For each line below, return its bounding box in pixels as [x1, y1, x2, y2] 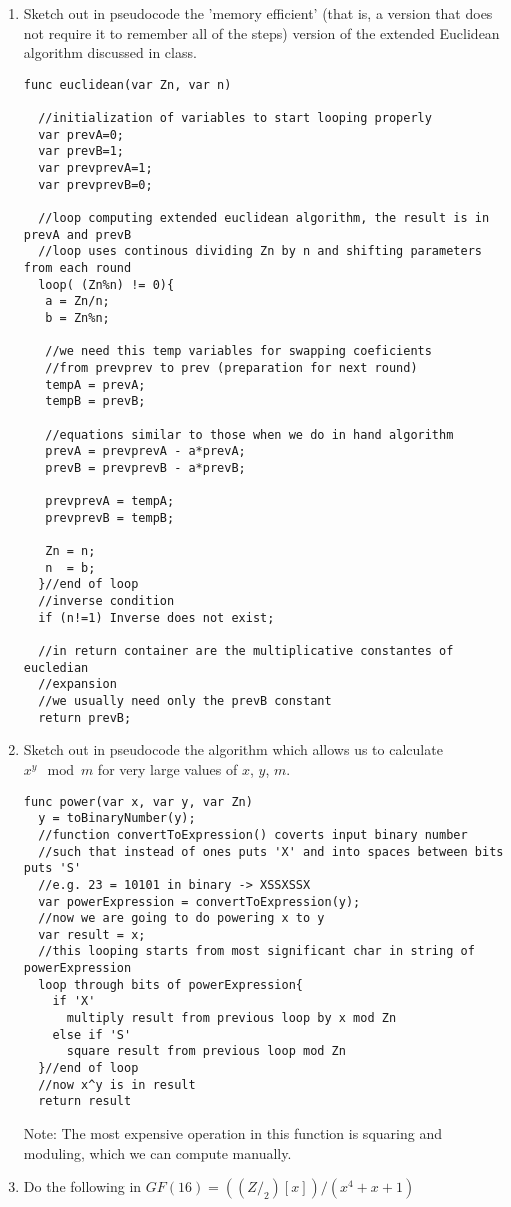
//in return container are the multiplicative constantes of [38, 644, 454, 659]
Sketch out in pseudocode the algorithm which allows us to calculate [23, 739, 443, 760]
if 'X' [52, 994, 96, 1009]
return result [38, 1094, 132, 1109]
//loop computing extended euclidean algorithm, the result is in [38, 211, 490, 226]
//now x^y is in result [38, 1077, 196, 1092]
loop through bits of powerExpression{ [38, 977, 303, 992]
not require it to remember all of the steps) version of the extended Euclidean [23, 22, 500, 43]
